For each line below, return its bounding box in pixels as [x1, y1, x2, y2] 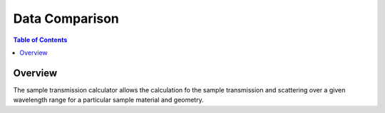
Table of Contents [13, 36, 68, 44]
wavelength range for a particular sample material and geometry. [13, 96, 204, 104]
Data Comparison [13, 11, 119, 26]
